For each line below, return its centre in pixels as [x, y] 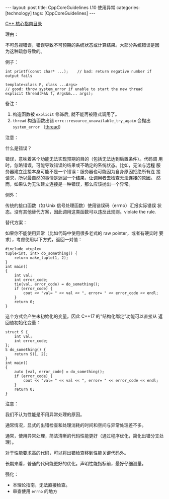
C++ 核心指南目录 [24, 23]
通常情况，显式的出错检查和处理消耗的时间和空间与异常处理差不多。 [76, 425]
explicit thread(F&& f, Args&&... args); [49, 94]
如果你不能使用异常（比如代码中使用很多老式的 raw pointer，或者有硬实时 [81, 233]
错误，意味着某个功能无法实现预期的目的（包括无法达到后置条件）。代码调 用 [84, 159]
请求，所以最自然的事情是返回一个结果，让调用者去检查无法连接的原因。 [80, 178]
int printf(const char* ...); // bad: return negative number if [78, 72]
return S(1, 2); [31, 354]
